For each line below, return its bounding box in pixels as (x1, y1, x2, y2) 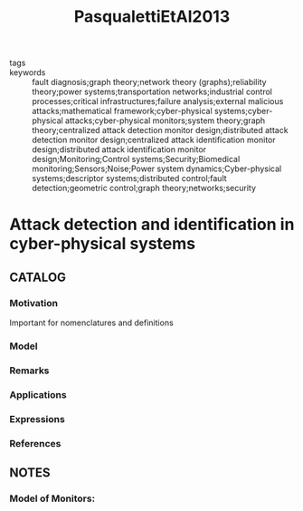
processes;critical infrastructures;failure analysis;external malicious (32, 96, 284, 107)
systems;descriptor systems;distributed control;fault (32, 173, 228, 184)
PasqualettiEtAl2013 (73, 6, 231, 27)
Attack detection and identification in (9, 215, 295, 235)
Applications (9, 388, 67, 400)
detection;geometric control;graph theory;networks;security (32, 183, 256, 194)
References (9, 437, 62, 449)
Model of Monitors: (9, 492, 96, 505)
